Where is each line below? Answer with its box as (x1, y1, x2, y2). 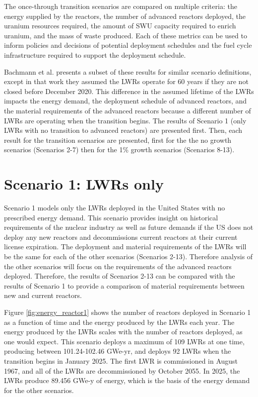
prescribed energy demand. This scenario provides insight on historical (4, 212, 218, 222)
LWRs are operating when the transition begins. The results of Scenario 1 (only (4, 115, 247, 125)
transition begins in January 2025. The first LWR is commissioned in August (4, 355, 238, 366)
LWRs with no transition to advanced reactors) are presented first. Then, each (4, 125, 243, 135)
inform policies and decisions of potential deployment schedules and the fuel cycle (4, 40, 252, 50)
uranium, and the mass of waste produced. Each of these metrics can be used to (4, 30, 247, 40)
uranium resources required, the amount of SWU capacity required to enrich (4, 20, 236, 31)
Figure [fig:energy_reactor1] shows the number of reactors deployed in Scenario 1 (4, 306, 251, 317)
